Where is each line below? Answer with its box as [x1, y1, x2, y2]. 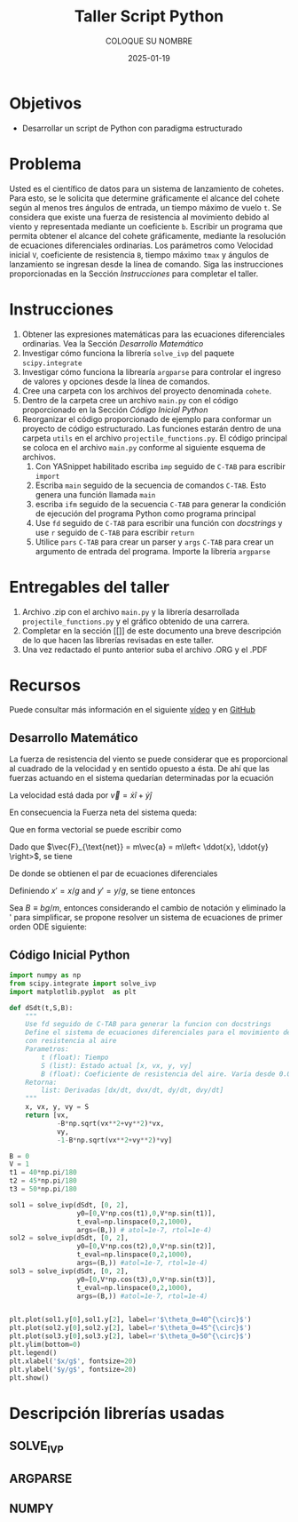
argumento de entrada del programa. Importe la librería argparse [35, 546, 271, 556]
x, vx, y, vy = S [25, 1103, 90, 1112]
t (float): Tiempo [41, 1053, 109, 1062]
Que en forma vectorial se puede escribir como [9, 825, 182, 835]
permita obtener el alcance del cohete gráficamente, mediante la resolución [9, 230, 286, 241]
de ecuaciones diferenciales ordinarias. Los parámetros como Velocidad [9, 240, 273, 251]
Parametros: [25, 1045, 69, 1054]
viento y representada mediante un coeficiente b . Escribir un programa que [9, 220, 284, 232]
